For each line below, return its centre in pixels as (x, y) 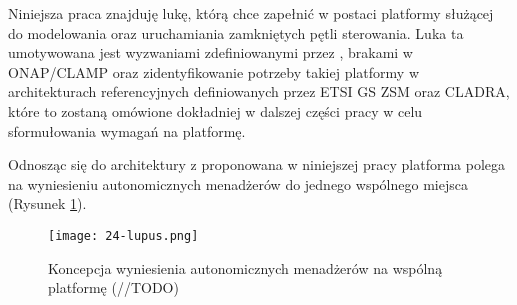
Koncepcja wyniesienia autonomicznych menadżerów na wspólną (245, 267)
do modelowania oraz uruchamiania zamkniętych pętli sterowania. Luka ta (236, 32)
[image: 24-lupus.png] (123, 235)
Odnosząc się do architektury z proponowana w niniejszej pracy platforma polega (257, 164)
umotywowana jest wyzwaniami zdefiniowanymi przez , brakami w (210, 52)
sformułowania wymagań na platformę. (127, 130)
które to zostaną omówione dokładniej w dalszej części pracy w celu (215, 110)
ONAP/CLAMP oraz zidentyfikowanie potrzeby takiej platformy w (213, 71)
